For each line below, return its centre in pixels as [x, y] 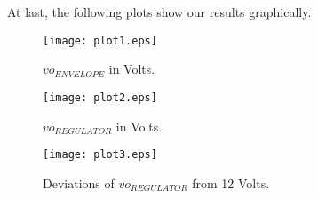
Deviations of [79, 182]
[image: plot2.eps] [100, 97]
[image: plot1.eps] [100, 40]
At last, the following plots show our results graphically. [159, 12]
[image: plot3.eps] [100, 155]
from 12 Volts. [231, 182]
